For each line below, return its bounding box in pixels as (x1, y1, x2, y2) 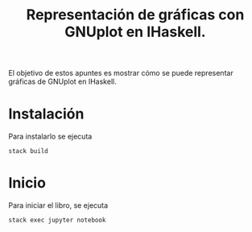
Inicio (8, 174, 47, 193)
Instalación (8, 105, 85, 123)
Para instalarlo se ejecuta (8, 131, 93, 142)
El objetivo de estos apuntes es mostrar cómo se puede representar (8, 68, 233, 78)
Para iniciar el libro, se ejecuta (8, 201, 109, 210)
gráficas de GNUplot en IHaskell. (8, 77, 117, 86)
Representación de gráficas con (26, 6, 245, 24)
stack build (8, 147, 48, 155)
